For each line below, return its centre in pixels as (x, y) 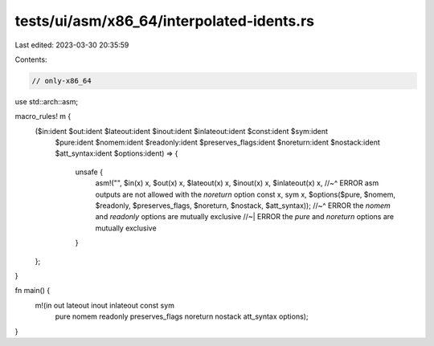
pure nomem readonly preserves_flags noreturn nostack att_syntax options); (182, 316)
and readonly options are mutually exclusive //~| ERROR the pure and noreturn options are (244, 217)
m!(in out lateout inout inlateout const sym (104, 305)
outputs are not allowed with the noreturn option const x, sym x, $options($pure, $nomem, (245, 194)
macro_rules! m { (43, 116)
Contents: (31, 59)
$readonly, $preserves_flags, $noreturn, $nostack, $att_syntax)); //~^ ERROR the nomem (243, 206)
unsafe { (89, 172)
